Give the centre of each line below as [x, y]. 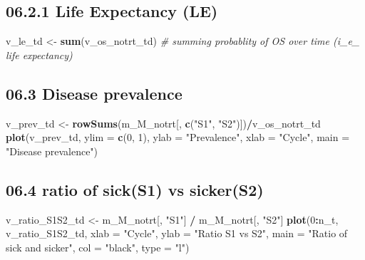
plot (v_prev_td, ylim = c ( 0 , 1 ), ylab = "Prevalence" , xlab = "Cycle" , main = [178, 137]
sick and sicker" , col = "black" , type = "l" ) [98, 247]
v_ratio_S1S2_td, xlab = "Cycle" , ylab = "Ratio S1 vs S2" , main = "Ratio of [177, 233]
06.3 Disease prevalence [94, 93]
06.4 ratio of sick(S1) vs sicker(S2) [135, 189]
